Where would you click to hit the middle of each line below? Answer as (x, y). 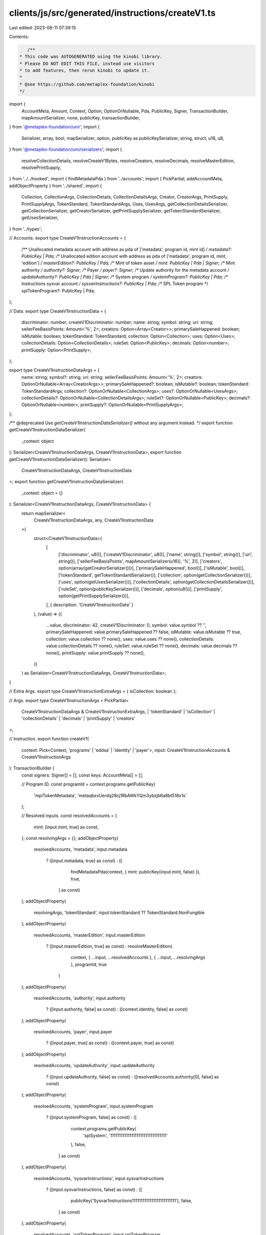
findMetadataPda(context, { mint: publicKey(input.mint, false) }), (136, 872)
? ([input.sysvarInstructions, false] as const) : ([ (94, 1189)
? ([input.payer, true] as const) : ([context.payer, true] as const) (110, 1043)
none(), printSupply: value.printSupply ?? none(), (96, 653)
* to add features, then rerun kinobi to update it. (84, 71)
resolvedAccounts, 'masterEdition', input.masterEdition (89, 935)
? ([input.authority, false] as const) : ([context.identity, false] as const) (117, 1009)
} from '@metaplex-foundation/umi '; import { (54, 127)
